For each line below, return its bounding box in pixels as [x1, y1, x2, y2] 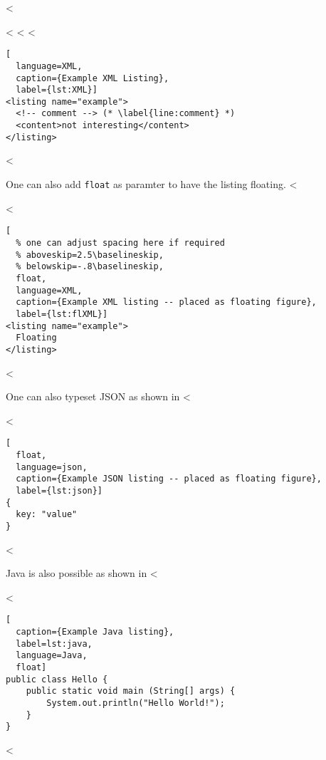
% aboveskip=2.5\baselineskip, [16, 249, 164, 260]
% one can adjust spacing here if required [16, 237, 225, 248]
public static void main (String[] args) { [26, 686, 236, 697]
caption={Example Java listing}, [16, 626, 174, 637]
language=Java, [16, 650, 88, 661]
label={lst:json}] [16, 485, 103, 496]
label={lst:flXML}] [16, 308, 108, 319]
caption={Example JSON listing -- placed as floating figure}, [16, 474, 322, 484]
